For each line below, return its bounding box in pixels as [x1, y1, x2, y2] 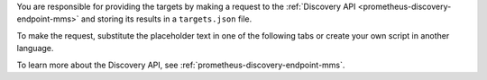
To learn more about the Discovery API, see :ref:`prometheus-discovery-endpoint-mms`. [16, 59, 345, 70]
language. [16, 43, 54, 54]
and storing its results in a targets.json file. [81, 13, 253, 24]
